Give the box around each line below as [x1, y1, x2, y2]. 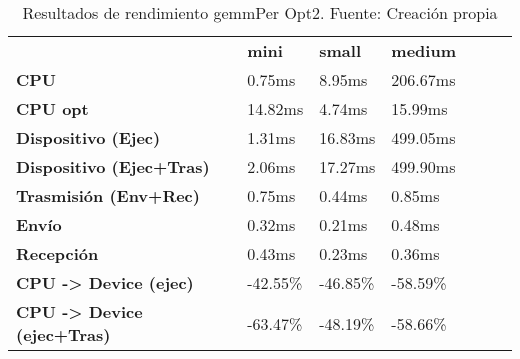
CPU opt [16, 97, 89, 120]
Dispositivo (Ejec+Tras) [16, 155, 210, 178]
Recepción [16, 242, 99, 265]
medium [391, 39, 456, 62]
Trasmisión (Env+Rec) [16, 184, 200, 207]
